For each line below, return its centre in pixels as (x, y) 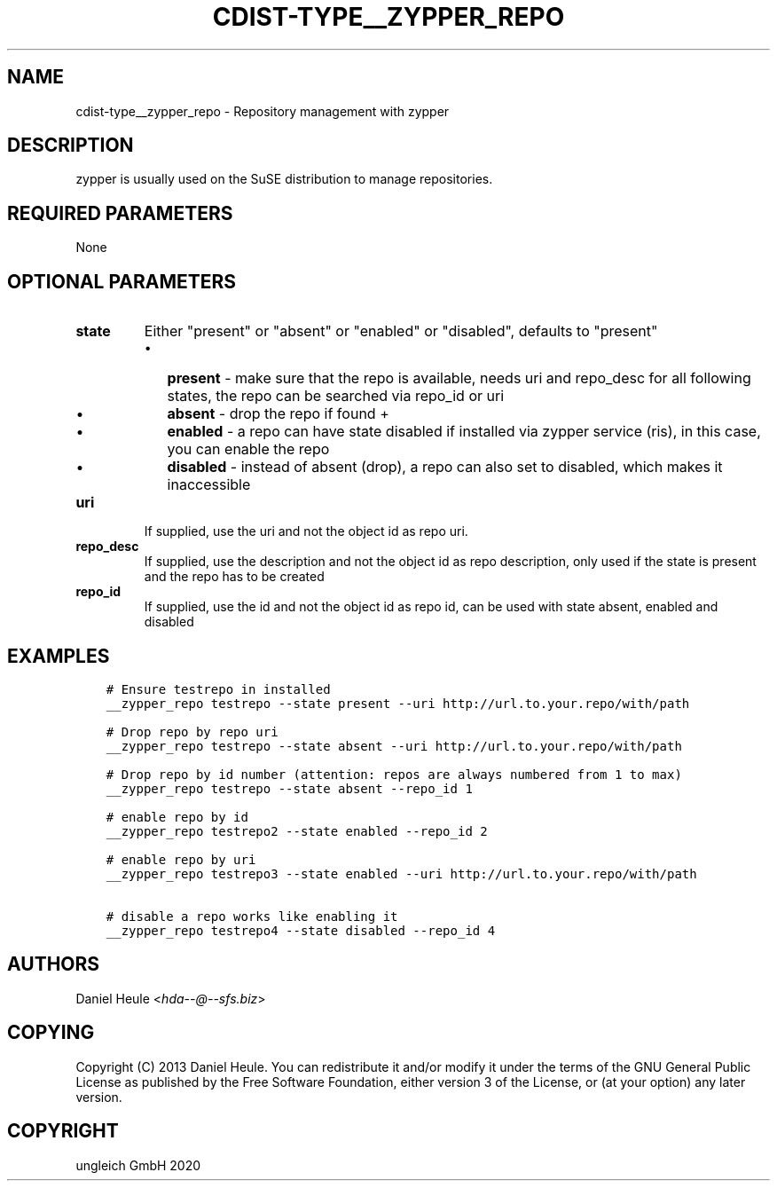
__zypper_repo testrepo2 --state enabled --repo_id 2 (297, 831)
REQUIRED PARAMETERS (120, 213)
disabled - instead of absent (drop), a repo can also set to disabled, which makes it (445, 467)
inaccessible (209, 485)
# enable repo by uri (181, 859)
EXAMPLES (59, 656)
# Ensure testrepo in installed (218, 689)
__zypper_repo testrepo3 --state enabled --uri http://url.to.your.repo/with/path (401, 873)
